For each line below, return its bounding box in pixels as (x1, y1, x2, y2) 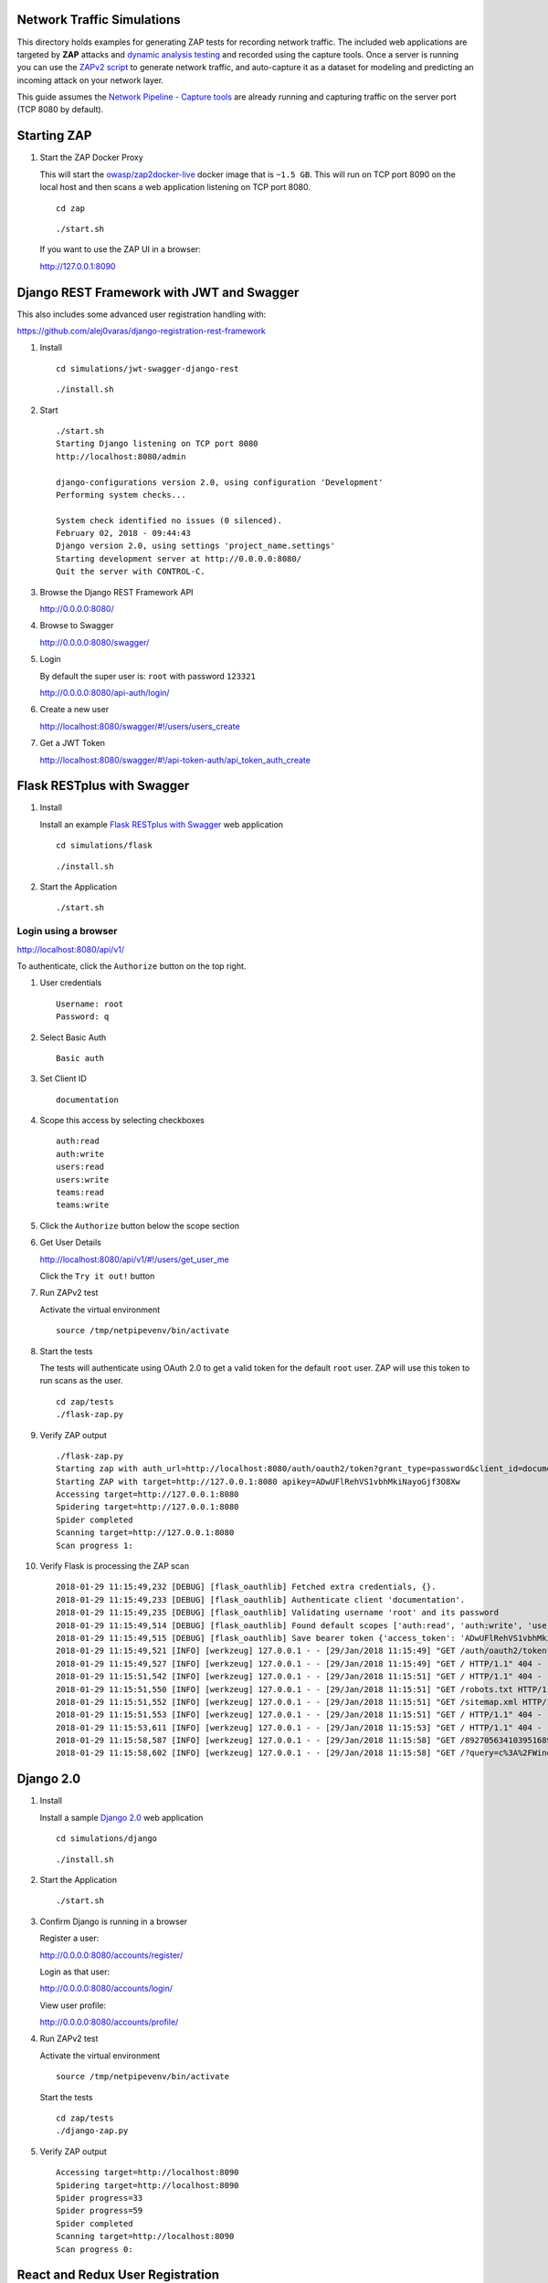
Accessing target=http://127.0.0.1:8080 (56, 1489, 239, 1499)
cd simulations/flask (56, 840, 153, 851)
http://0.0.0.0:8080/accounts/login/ (39, 1983, 174, 1994)
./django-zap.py (56, 2126, 129, 2136)
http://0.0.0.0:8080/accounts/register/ (39, 1950, 184, 1961)
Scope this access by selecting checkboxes (39, 1115, 205, 1126)
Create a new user (39, 704, 110, 715)
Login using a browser (16, 925, 118, 938)
